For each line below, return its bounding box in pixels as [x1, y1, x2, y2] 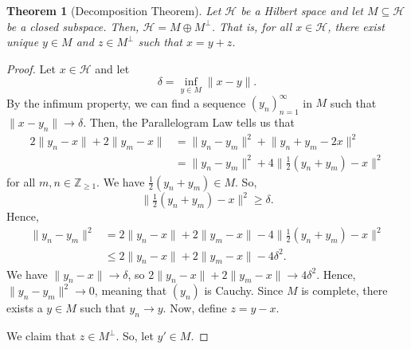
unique [6, 33, 39, 50]
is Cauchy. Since [204, 282, 284, 299]
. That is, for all [211, 18, 292, 34]
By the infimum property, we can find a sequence [6, 94, 246, 111]
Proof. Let [6, 60, 56, 76]
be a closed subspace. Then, [6, 18, 139, 34]
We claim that [6, 327, 76, 344]
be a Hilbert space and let [241, 2, 363, 18]
